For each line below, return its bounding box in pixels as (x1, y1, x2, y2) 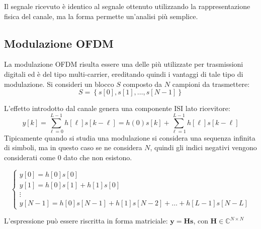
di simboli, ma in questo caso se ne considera (4, 142, 142, 153)
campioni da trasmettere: (172, 78, 250, 89)
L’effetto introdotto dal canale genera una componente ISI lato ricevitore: (4, 103, 230, 113)
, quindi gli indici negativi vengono (150, 142, 257, 153)
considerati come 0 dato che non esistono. (4, 152, 132, 163)
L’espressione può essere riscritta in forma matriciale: (4, 215, 168, 226)
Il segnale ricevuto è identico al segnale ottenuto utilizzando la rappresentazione (4, 1, 250, 11)
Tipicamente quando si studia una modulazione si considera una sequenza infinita (4, 132, 255, 143)
